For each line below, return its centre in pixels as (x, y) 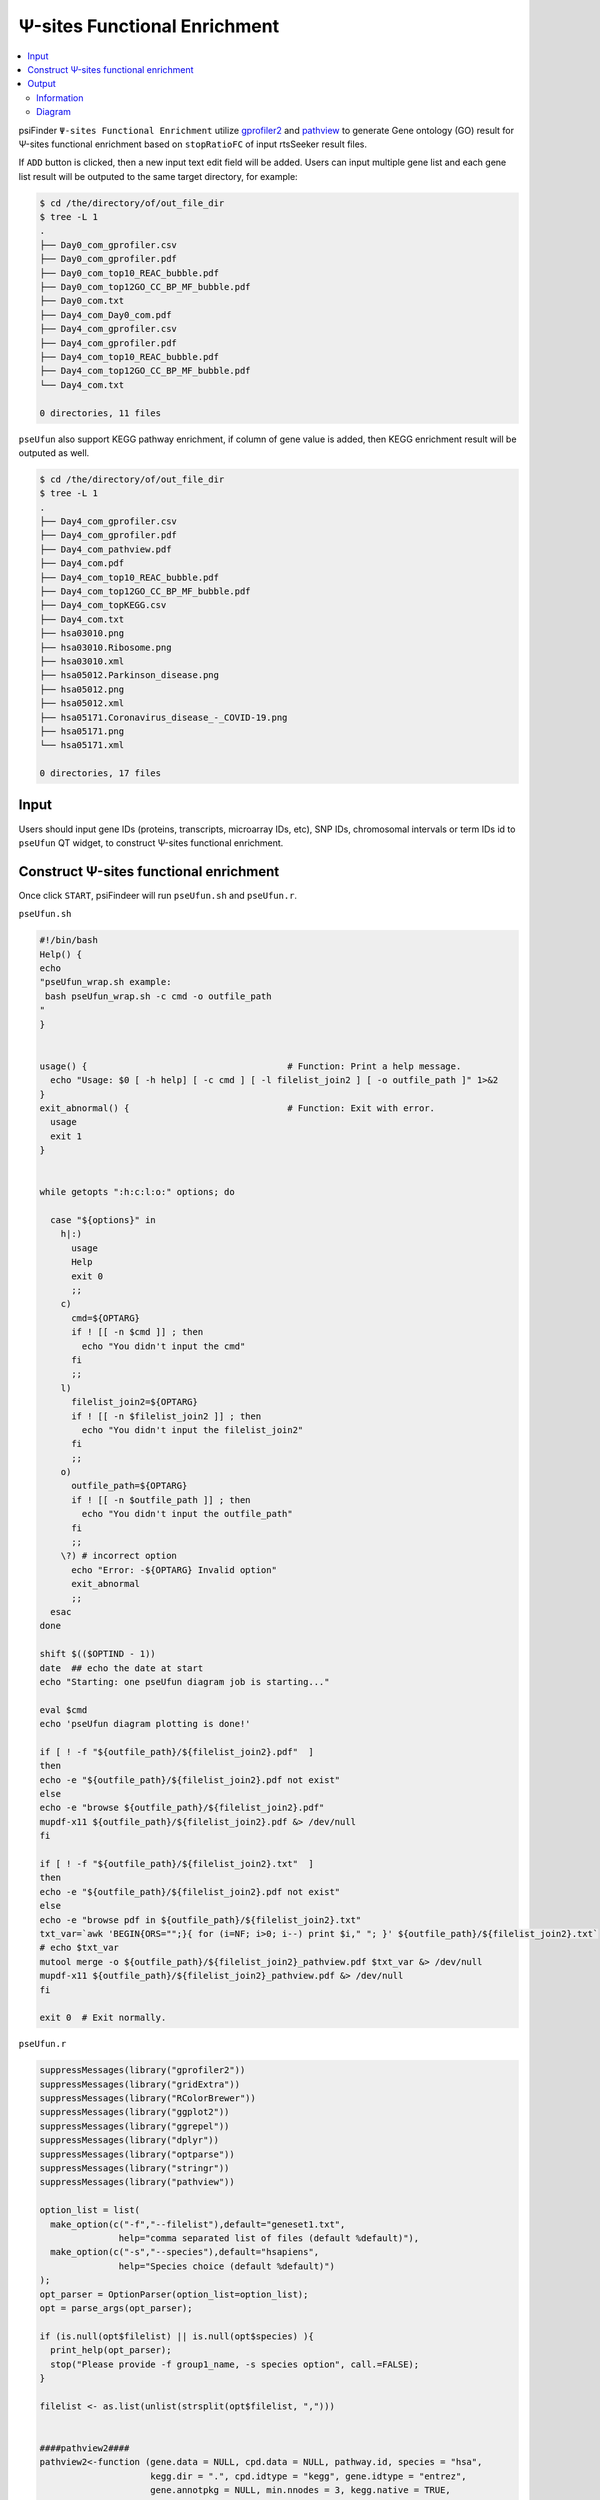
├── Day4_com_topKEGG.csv (103, 605)
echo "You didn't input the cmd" (163, 1346)
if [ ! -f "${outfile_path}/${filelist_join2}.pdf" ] (176, 1751)
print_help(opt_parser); (111, 2350)
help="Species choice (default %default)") (226, 2266)
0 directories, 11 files (100, 413)
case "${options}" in (103, 1220)
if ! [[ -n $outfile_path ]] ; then (161, 1499)
